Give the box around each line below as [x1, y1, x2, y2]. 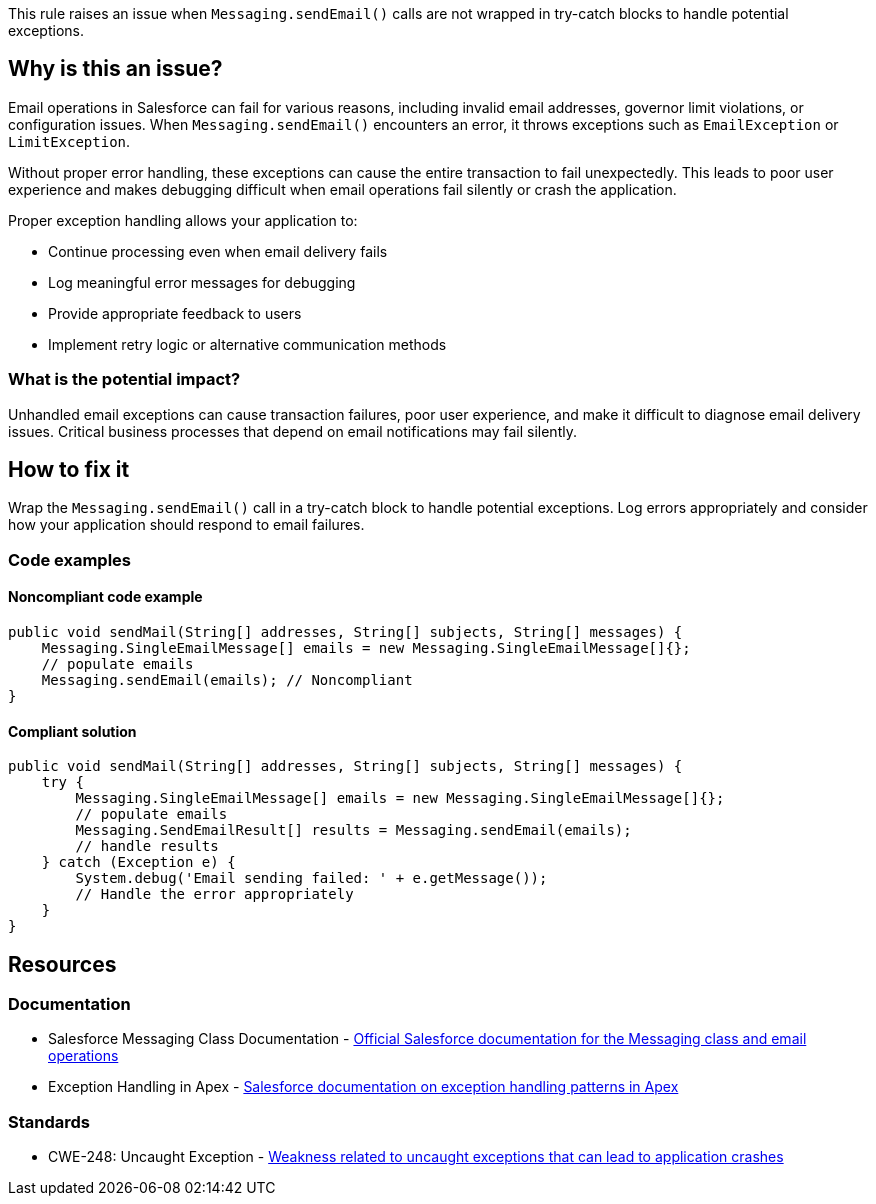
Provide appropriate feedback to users [48, 304, 302, 322]
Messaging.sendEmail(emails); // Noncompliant [41, 672, 413, 689]
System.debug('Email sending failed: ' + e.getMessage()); [75, 870, 548, 887]
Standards [8, 1111, 91, 1132]
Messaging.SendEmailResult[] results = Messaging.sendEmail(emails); [75, 822, 632, 839]
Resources [8, 951, 117, 977]
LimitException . [8, 132, 131, 150]
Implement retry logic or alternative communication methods [48, 335, 447, 353]
